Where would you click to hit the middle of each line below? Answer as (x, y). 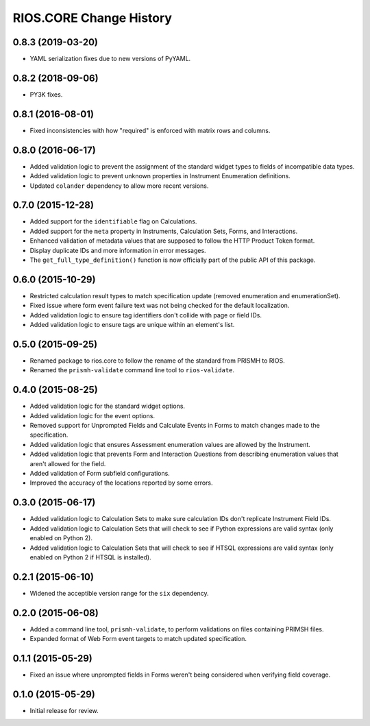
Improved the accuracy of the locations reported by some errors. (121, 483)
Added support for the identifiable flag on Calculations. (113, 221)
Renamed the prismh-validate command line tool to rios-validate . (132, 370)
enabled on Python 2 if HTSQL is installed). (90, 557)
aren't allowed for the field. (68, 463)
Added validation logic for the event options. (92, 415)
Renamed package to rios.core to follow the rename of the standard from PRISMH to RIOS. (158, 361)
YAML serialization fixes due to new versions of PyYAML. (110, 59)
